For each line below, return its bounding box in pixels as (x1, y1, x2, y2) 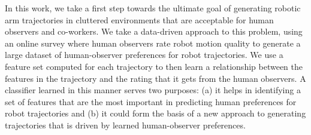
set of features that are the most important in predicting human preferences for (5, 95, 297, 108)
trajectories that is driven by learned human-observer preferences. (5, 118, 246, 131)
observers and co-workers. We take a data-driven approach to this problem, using (5, 25, 303, 38)
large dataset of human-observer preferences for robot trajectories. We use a (5, 48, 283, 61)
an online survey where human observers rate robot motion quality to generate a (5, 36, 301, 49)
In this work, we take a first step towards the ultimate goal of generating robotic (5, 2, 301, 14)
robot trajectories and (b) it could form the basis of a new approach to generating (5, 107, 306, 119)
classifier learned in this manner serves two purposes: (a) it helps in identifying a (5, 84, 301, 96)
